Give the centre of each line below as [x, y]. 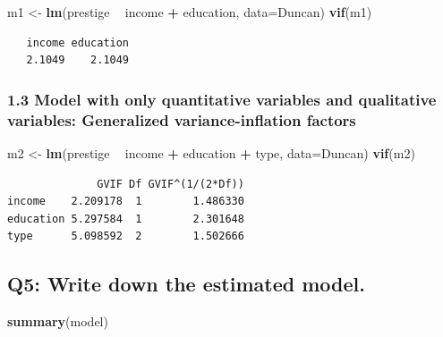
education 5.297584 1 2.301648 [126, 219]
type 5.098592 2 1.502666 [126, 236]
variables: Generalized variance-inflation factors [182, 119]
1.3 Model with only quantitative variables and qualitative [222, 99]
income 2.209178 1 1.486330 [126, 202]
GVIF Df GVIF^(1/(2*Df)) [170, 184]
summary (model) [58, 321]
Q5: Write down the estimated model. [186, 284]
